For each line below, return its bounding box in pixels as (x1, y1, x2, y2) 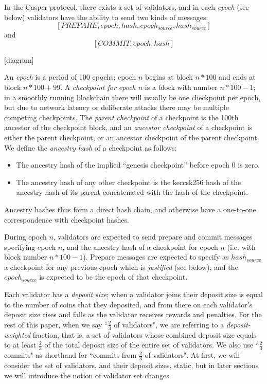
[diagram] (4, 54, 34, 65)
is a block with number (145, 81, 218, 92)
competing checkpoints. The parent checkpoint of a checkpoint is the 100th (4, 112, 239, 122)
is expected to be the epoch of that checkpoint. (39, 271, 188, 282)
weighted (4, 329, 31, 340)
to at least (4, 339, 37, 350)
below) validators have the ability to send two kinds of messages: (4, 11, 208, 22)
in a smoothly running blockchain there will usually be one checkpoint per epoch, (4, 92, 261, 102)
